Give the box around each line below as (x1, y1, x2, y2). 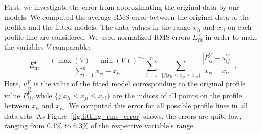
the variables (4, 41, 44, 52)
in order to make (205, 31, 258, 42)
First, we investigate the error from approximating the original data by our (4, 2, 239, 12)
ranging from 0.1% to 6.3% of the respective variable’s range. (4, 120, 195, 131)
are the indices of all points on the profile (113, 90, 242, 100)
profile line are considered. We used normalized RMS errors (4, 31, 190, 42)
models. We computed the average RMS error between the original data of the (4, 11, 250, 22)
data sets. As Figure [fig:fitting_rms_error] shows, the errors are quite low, (4, 110, 242, 121)
